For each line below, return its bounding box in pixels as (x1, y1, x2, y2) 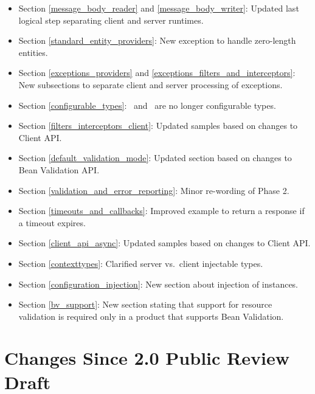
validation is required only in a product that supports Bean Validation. (18, 309, 284, 322)
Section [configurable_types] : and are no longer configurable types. (18, 98, 276, 111)
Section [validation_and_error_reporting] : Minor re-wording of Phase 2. (18, 184, 289, 196)
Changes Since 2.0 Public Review (4, 345, 289, 370)
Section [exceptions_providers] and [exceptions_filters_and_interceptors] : (18, 66, 296, 79)
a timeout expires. (18, 216, 86, 229)
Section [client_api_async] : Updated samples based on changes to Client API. (18, 237, 311, 249)
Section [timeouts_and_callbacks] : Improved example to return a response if (18, 204, 305, 217)
